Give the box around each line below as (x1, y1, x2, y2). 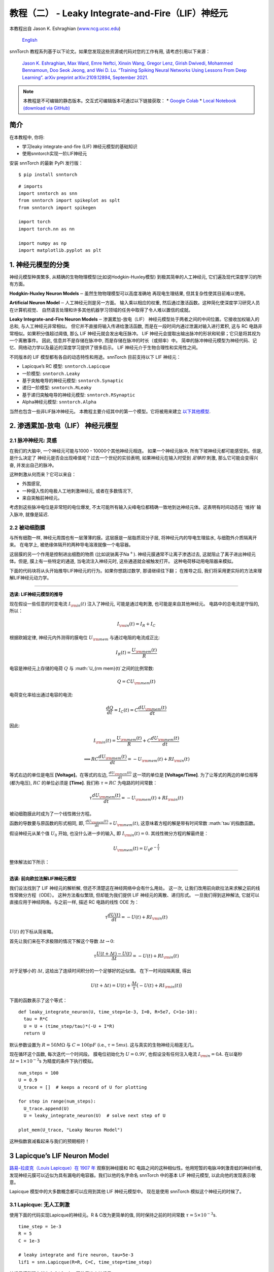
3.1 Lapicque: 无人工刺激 (9, 1201, 70, 1208)
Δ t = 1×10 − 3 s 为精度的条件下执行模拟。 (9, 1057, 96, 1064)
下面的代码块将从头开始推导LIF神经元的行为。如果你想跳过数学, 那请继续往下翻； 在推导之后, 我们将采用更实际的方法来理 (9, 567, 262, 573)
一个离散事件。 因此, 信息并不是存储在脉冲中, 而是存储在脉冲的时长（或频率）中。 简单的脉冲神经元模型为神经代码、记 (9, 337, 257, 343)
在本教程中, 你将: (9, 134, 45, 140)
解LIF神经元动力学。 (9, 574, 52, 581)
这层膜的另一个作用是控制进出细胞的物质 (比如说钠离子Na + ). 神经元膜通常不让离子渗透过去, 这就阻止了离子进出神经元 (9, 551, 256, 557)
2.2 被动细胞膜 (9, 524, 45, 531)
